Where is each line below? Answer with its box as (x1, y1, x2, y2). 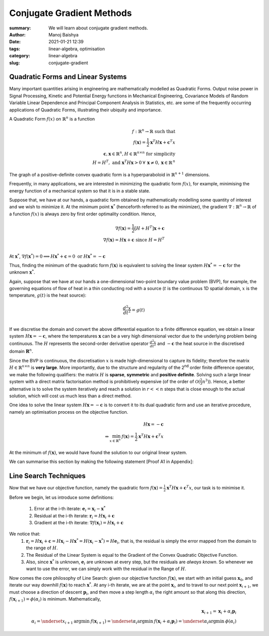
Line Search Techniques (9, 472, 86, 480)
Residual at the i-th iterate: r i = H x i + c (34, 512, 115, 520)
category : (9, 53, 30, 59)
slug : (9, 60, 20, 66)
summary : (9, 25, 31, 31)
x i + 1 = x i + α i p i (201, 609, 237, 615)
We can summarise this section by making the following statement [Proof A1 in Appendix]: (9, 459, 194, 465)
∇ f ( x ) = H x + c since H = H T (103, 236, 165, 243)
